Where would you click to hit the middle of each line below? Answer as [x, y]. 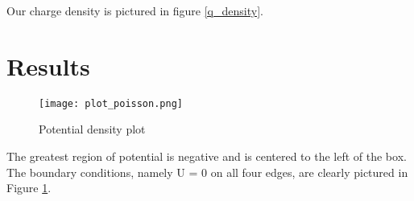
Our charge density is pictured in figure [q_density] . [135, 10]
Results [48, 66]
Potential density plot [92, 129]
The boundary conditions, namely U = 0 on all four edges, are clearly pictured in [207, 172]
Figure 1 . [29, 188]
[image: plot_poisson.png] [111, 103]
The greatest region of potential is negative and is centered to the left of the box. [207, 156]
